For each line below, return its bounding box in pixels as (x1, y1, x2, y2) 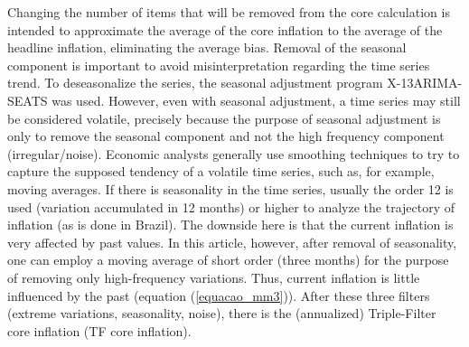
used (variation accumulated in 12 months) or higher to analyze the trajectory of (7, 197, 455, 216)
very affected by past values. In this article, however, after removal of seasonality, (7, 232, 457, 251)
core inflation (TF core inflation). (7, 321, 192, 340)
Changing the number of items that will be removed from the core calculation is (7, 3, 450, 21)
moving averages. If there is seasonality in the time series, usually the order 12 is (7, 179, 454, 198)
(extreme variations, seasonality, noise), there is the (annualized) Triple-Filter (7, 304, 436, 323)
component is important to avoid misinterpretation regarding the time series (7, 55, 430, 74)
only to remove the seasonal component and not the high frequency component (7, 127, 445, 145)
